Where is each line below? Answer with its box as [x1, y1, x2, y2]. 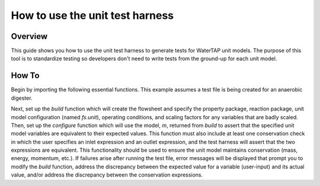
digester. [11, 94, 33, 102]
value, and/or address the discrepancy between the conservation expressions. [11, 171, 203, 178]
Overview [11, 31, 48, 41]
